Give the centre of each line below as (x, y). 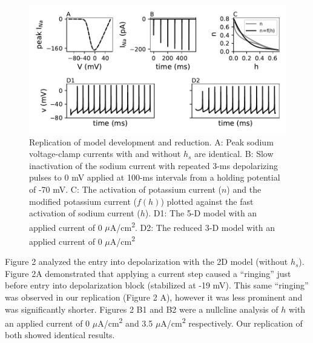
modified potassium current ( (83, 201)
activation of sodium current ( (85, 213)
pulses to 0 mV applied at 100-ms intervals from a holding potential (155, 177)
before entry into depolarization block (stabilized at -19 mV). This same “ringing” (157, 285)
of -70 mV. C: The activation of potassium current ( (125, 189)
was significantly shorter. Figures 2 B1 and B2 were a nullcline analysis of (142, 309)
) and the (244, 189)
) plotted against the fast (207, 201)
